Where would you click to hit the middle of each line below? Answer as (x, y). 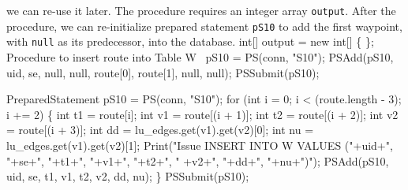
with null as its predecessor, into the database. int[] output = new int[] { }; (190, 41)
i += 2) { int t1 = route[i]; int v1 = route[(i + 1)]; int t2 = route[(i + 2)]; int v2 (202, 114)
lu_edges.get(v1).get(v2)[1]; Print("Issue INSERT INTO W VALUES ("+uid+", (200, 145)
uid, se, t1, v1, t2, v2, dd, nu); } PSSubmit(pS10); (128, 176)
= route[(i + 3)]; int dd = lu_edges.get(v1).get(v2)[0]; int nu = (160, 130)
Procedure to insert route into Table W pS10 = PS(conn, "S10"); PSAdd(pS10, (200, 56)
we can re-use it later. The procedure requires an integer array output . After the (201, 10)
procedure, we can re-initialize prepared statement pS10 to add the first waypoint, (204, 26)
